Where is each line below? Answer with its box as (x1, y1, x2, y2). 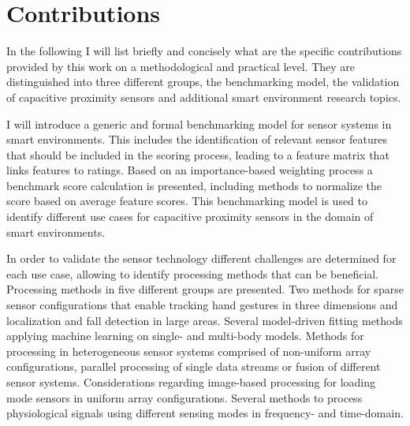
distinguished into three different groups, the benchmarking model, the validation (6, 73, 400, 90)
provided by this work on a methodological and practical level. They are (6, 58, 356, 74)
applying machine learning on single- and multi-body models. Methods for (6, 327, 364, 344)
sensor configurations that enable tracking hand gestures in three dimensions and (6, 297, 398, 313)
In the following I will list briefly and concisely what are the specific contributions (6, 43, 402, 59)
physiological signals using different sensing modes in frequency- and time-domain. (6, 405, 404, 421)
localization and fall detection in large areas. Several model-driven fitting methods (6, 312, 403, 328)
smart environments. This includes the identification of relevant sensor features (6, 131, 387, 148)
